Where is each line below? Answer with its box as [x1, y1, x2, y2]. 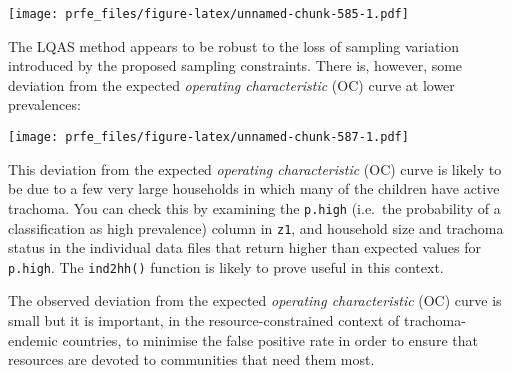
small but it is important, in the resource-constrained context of [8, 310, 400, 331]
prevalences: [8, 94, 81, 115]
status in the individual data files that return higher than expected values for [8, 237, 482, 258]
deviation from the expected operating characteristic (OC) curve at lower [8, 74, 455, 95]
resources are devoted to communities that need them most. [8, 349, 375, 370]
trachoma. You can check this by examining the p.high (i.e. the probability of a [8, 197, 501, 218]
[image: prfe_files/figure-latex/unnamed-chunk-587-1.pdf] [8, 130, 409, 145]
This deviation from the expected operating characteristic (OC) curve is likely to [8, 158, 502, 179]
